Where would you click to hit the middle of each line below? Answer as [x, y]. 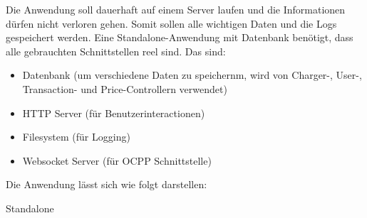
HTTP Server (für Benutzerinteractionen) [114, 113]
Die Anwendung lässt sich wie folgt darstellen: [107, 184]
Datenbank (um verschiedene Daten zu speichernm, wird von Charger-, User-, [192, 75]
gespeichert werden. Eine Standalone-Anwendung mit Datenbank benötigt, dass [180, 37]
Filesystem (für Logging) [76, 137]
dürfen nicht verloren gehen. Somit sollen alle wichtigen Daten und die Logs [171, 23]
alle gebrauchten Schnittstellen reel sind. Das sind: [116, 51]
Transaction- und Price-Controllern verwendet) [125, 88]
